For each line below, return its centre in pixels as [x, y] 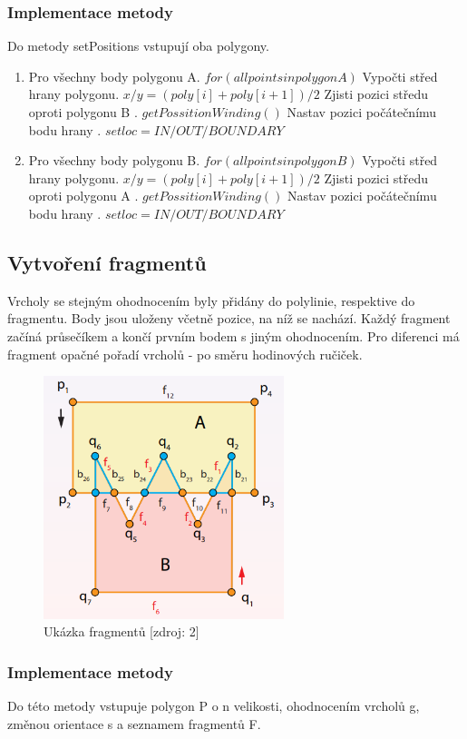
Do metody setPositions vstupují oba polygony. [138, 46]
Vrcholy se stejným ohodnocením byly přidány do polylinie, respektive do [211, 300]
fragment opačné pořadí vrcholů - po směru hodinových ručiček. [185, 354]
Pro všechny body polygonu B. [114, 160]
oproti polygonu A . [83, 196]
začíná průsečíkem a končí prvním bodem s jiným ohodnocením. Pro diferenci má [233, 335]
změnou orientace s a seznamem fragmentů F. [134, 723]
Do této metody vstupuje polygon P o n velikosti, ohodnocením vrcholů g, [214, 706]
